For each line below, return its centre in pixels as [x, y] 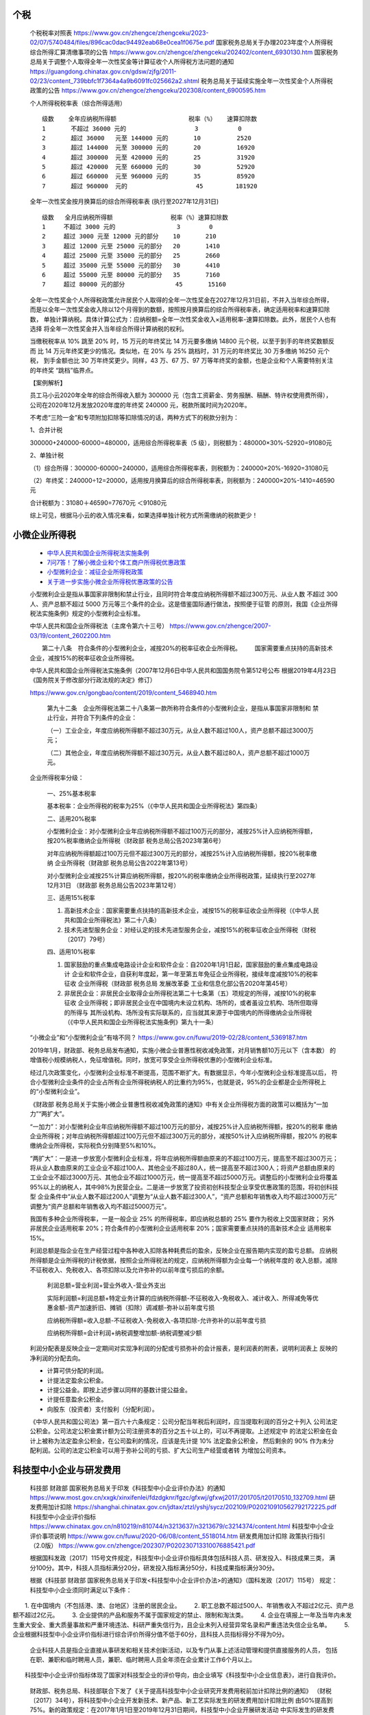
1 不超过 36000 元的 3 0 [142, 128]
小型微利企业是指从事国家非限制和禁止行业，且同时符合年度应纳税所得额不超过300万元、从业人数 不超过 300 [184, 594]
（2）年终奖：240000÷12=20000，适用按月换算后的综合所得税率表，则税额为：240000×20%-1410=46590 [182, 481]
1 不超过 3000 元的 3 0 [127, 227]
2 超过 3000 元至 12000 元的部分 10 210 [129, 236]
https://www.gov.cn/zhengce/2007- [220, 626]
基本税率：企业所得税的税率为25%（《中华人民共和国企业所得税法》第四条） [154, 806]
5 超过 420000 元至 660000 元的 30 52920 [149, 167]
